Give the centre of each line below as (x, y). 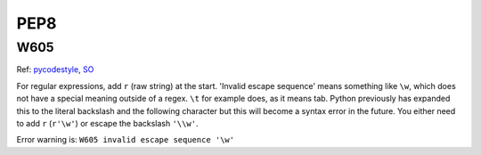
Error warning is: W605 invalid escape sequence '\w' (126, 140)
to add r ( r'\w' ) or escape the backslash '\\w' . (107, 123)
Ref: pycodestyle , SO (55, 69)
